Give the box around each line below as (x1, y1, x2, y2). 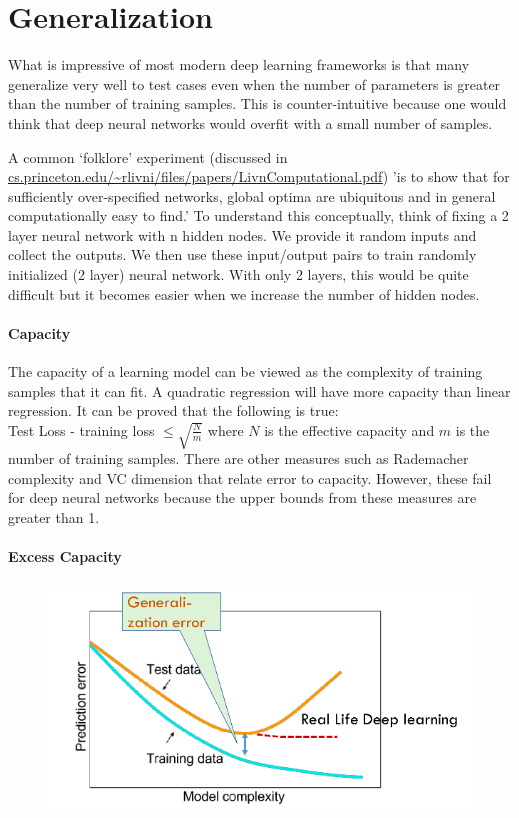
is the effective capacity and (264, 419, 435, 440)
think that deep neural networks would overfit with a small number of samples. (8, 112, 493, 133)
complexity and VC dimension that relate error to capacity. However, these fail (8, 467, 492, 488)
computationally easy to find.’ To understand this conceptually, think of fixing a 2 (8, 205, 509, 226)
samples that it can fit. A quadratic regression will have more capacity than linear (8, 380, 511, 401)
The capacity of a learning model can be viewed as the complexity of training (8, 361, 483, 382)
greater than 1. (8, 506, 100, 527)
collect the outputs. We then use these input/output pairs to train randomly (8, 244, 477, 265)
